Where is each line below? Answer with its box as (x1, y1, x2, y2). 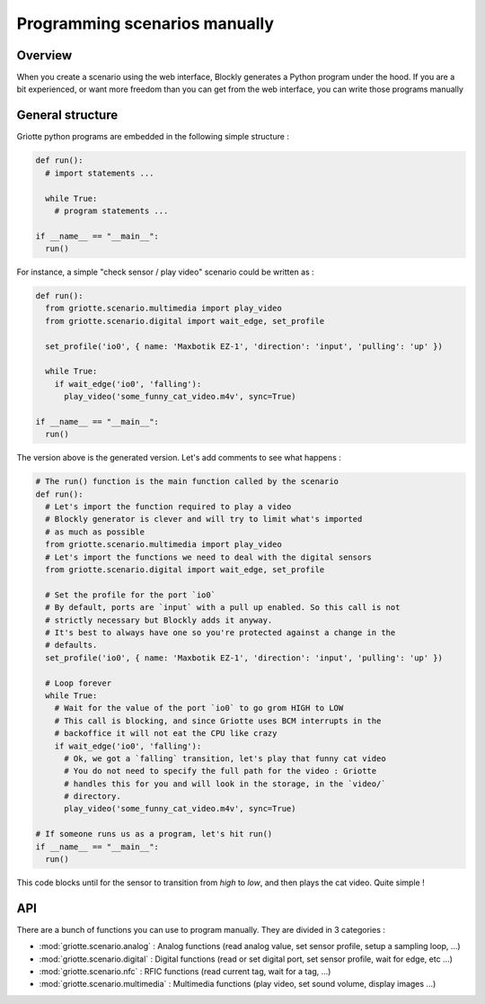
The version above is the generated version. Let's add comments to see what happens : (16, 453, 341, 463)
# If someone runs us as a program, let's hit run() (35, 829, 273, 839)
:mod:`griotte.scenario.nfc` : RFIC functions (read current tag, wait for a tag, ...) (39, 966, 331, 977)
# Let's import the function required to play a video (45, 502, 292, 512)
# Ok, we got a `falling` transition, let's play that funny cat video (64, 753, 386, 764)
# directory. (64, 792, 121, 802)
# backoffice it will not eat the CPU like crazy (54, 729, 278, 739)
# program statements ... (54, 205, 169, 216)
